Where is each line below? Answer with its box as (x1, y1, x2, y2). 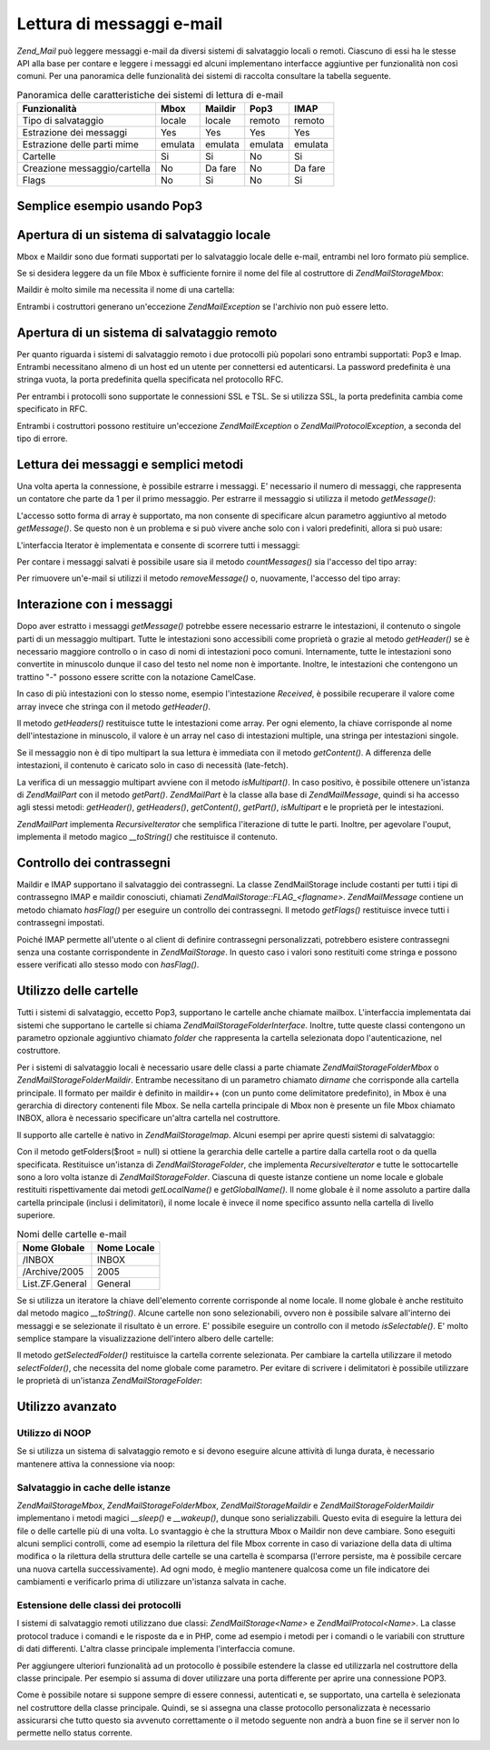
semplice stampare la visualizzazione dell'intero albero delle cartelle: (16, 1333, 274, 1345)
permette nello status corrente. (16, 1727, 133, 1738)
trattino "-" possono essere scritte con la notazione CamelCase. (16, 671, 257, 682)
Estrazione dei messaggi (22, 126, 127, 139)
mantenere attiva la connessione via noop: (16, 1458, 176, 1469)
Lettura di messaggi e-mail (16, 14, 223, 34)
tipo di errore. (16, 433, 68, 445)
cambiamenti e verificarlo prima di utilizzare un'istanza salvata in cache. (16, 1576, 287, 1587)
